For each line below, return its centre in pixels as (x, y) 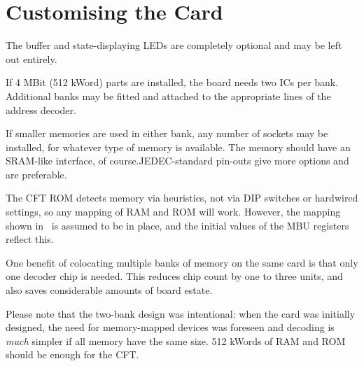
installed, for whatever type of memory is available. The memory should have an (178, 147)
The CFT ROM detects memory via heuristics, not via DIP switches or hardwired (182, 198)
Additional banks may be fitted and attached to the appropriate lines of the (168, 96)
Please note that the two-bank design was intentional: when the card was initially (181, 313)
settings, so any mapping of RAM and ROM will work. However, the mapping (173, 212)
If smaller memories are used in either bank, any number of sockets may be (167, 133)
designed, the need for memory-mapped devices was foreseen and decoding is (170, 327)
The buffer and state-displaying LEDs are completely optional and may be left (174, 45)
